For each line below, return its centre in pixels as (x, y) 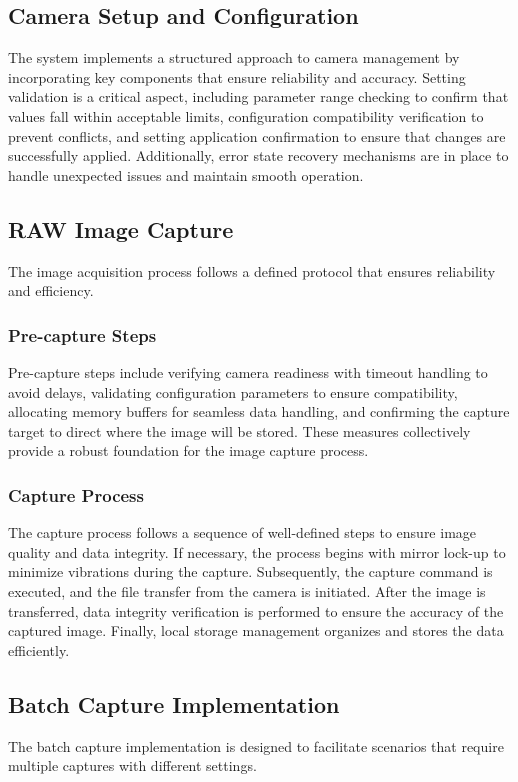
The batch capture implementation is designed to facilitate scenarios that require (256, 745)
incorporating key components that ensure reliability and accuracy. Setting (237, 76)
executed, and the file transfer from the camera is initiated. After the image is (247, 590)
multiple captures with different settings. (132, 765)
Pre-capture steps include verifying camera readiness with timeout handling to (248, 371)
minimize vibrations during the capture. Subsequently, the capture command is (250, 571)
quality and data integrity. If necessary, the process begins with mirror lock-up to (257, 551)
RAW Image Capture (121, 228)
